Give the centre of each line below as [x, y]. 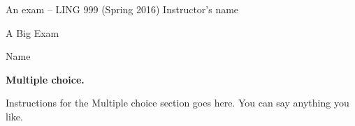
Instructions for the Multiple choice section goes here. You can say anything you [177, 103]
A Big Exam [32, 32]
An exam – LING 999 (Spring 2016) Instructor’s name [122, 9]
